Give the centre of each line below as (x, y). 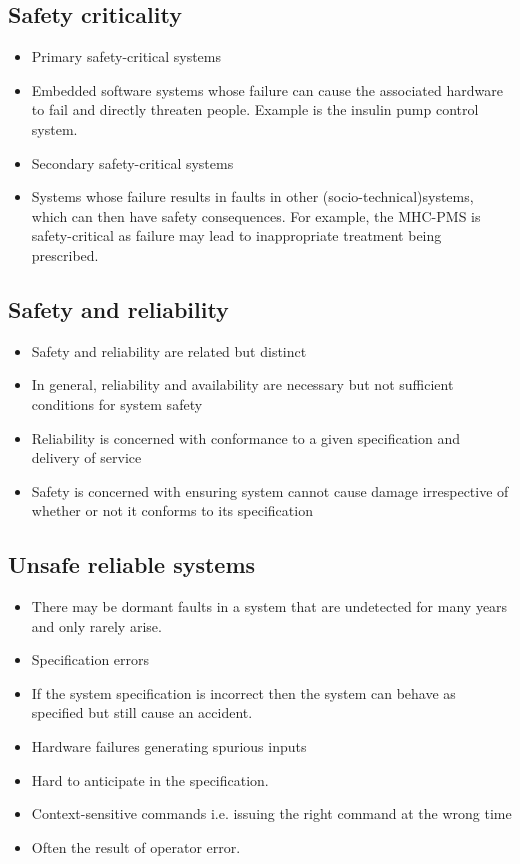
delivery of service (86, 457)
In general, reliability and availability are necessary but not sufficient (242, 384)
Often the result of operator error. (136, 846)
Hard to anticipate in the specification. (150, 779)
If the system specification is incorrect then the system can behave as (243, 692)
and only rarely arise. (96, 625)
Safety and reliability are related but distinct (169, 350)
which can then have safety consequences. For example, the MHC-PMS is (256, 215)
